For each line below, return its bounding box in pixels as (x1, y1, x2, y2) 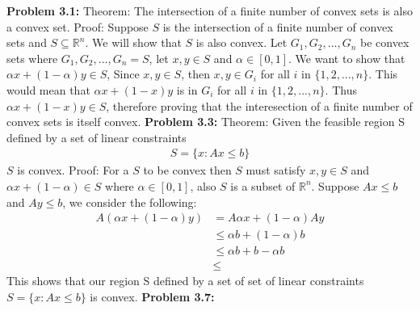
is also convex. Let (195, 34, 288, 51)
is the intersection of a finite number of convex (162, 18, 393, 35)
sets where (6, 49, 58, 66)
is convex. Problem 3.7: (90, 288, 215, 305)
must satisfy (246, 162, 306, 179)
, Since (107, 65, 140, 82)
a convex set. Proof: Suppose (6, 18, 149, 35)
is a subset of (230, 177, 296, 194)
